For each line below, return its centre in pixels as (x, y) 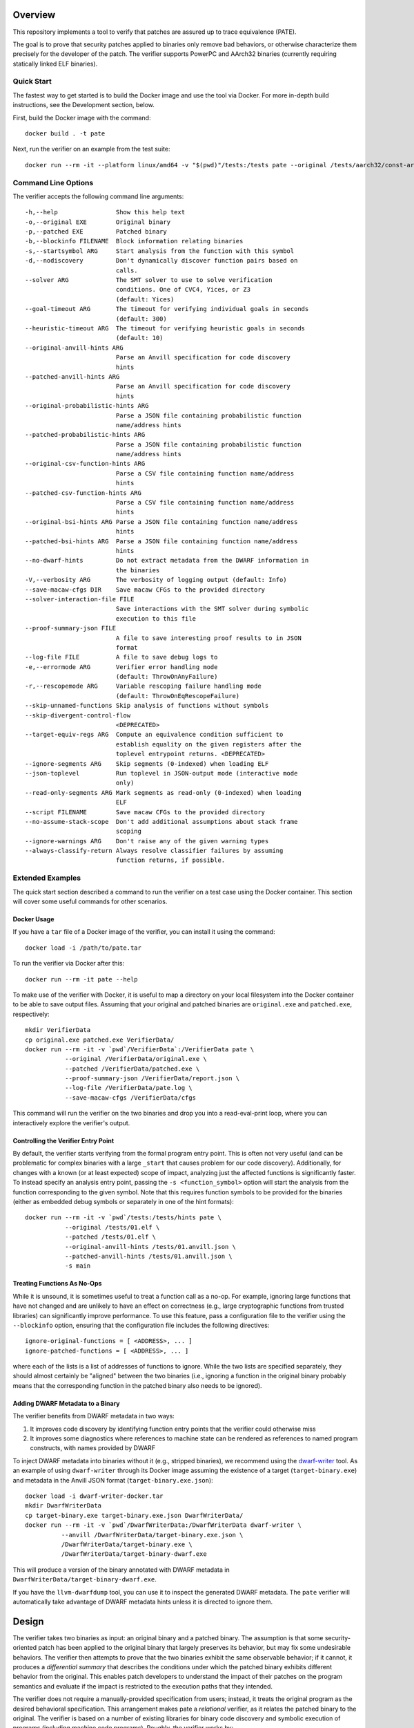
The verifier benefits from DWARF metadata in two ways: (94, 1416)
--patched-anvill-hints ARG (72, 376)
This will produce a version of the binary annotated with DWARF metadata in (121, 1570)
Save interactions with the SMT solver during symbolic (212, 609)
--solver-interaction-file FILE (80, 599)
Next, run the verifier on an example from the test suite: (91, 149)
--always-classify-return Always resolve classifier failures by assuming (154, 851)
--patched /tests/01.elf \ (110, 1237)
